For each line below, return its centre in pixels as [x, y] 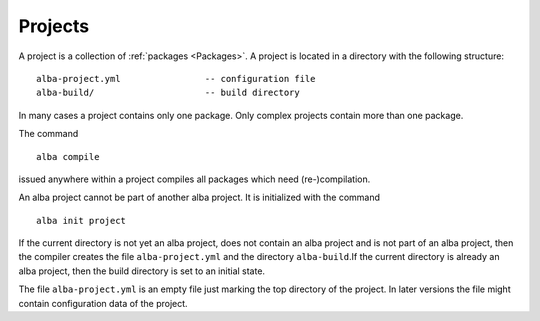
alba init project [81, 220]
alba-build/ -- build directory [168, 93]
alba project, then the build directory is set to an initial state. [141, 271]
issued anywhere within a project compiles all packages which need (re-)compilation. [194, 179]
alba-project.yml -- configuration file [176, 78]
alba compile [68, 156]
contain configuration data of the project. [103, 303]
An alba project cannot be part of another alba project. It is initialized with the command [199, 197]
